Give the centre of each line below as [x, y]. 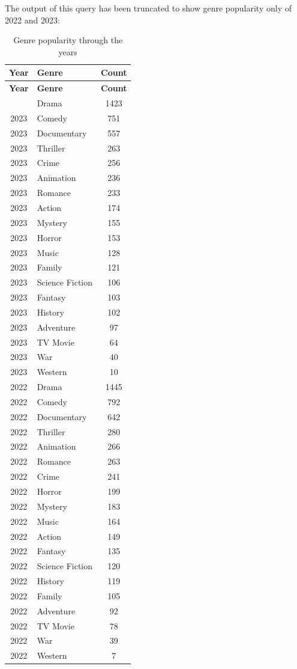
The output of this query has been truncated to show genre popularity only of [148, 8]
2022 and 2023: [32, 20]
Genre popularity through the [68, 40]
